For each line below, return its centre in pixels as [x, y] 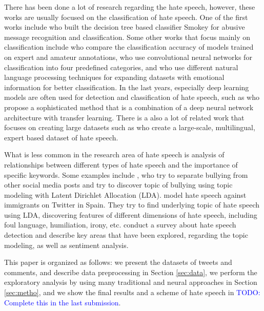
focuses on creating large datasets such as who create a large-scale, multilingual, [130, 127]
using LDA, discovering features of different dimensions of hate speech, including [131, 214]
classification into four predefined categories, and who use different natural [121, 67]
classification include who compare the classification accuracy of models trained [129, 47]
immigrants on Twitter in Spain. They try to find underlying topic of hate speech [132, 205]
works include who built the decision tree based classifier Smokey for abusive [125, 27]
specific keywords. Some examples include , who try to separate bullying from [126, 174]
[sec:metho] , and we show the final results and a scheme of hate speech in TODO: [132, 292]
